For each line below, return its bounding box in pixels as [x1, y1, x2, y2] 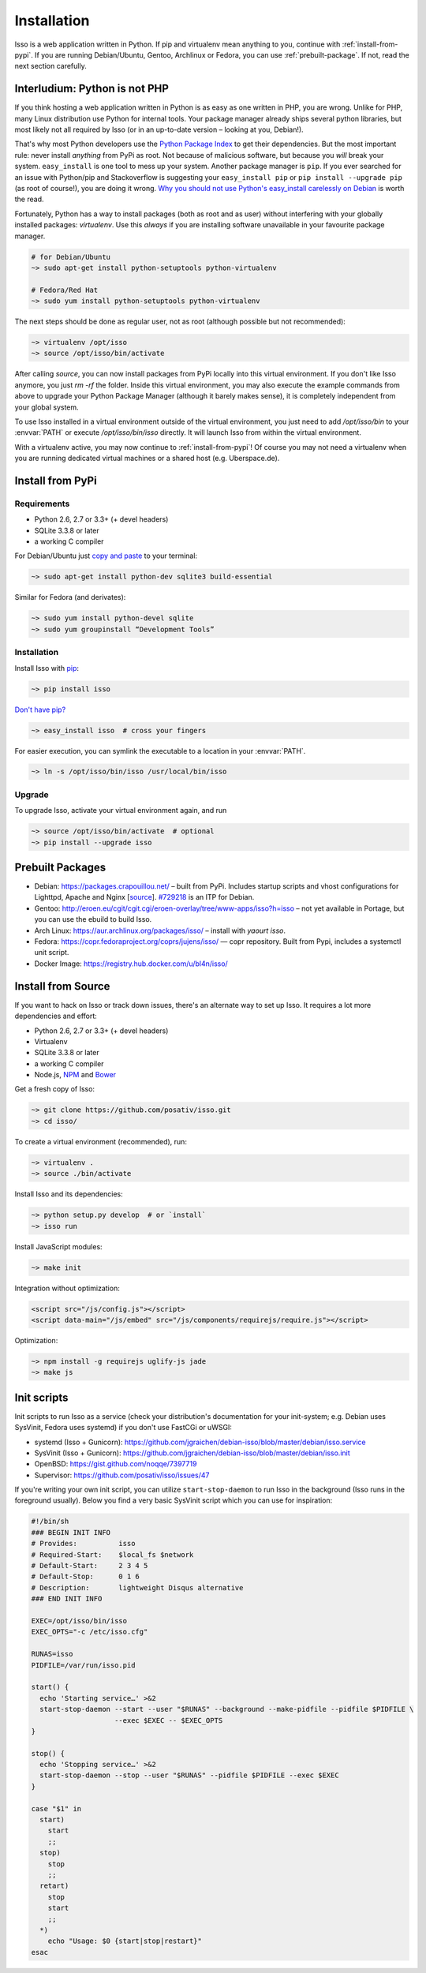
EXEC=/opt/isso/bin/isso [31, 1616, 128, 1625]
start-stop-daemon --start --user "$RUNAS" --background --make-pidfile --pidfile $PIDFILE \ [39, 1705, 414, 1714]
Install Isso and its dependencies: [14, 1189, 124, 1199]
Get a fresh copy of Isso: [14, 1084, 95, 1094]
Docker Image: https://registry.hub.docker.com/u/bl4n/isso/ [34, 959, 228, 968]
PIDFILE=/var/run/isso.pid [31, 1660, 136, 1669]
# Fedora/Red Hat [31, 285, 99, 294]
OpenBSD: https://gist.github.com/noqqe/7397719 [34, 1459, 197, 1469]
